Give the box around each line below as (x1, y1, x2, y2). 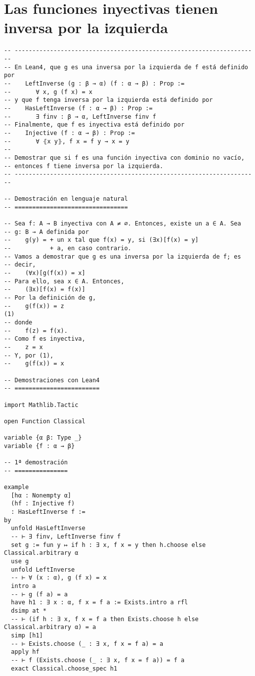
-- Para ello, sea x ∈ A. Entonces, (4, 277, 125, 285)
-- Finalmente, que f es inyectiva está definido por (4, 121, 185, 129)
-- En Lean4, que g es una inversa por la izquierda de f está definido (4, 63, 248, 71)
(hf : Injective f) (11, 500, 75, 507)
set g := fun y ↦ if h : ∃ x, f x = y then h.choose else (11, 541, 206, 548)
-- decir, (4, 261, 36, 269)
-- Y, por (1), (4, 352, 54, 359)
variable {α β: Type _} (4, 434, 82, 442)
